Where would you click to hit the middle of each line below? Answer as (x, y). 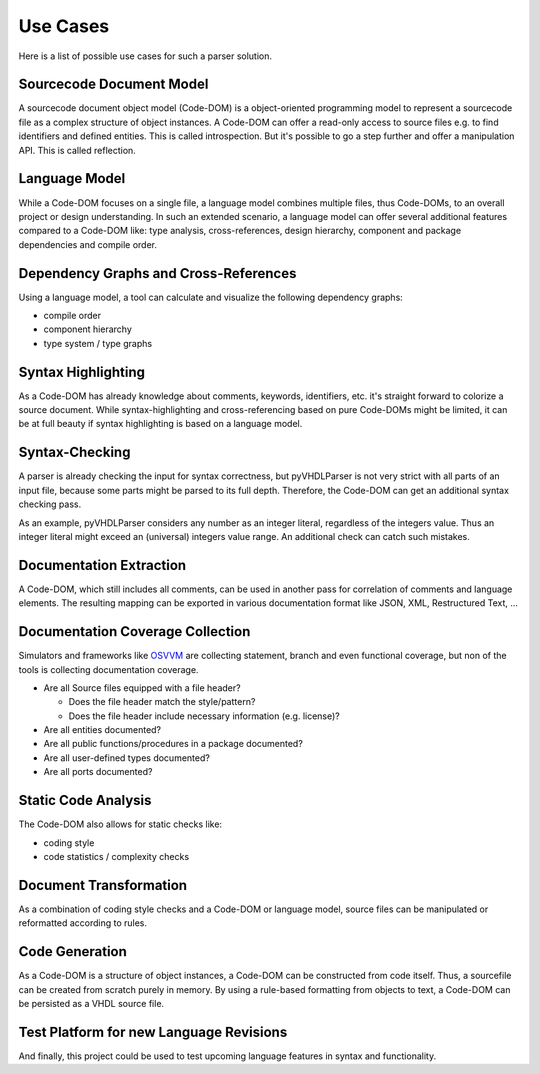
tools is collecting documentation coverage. (108, 669)
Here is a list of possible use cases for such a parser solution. (145, 56)
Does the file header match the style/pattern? (162, 702)
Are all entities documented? (102, 730)
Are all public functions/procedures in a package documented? (173, 744)
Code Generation (72, 951)
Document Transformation (103, 885)
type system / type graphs (98, 343)
